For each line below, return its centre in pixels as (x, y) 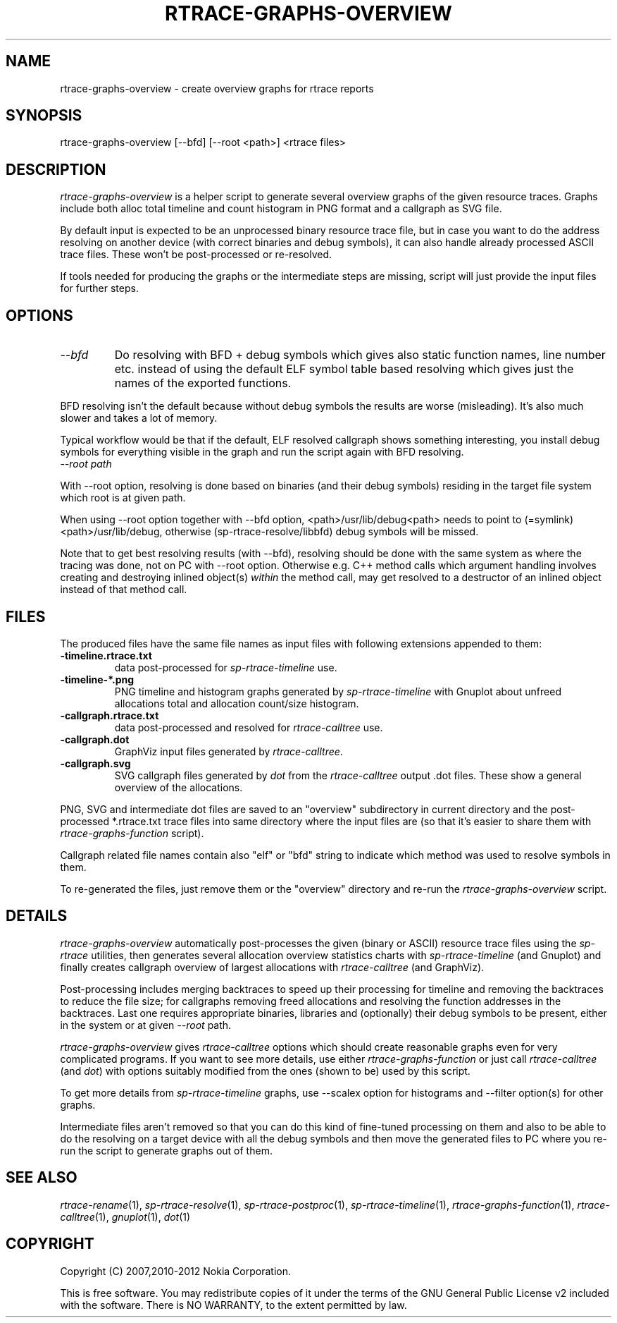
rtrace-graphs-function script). (132, 833)
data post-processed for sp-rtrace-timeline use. (226, 667)
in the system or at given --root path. (146, 1025)
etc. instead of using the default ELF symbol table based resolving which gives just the (344, 369)
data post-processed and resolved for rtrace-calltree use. (249, 727)
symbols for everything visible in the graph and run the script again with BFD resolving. (262, 452)
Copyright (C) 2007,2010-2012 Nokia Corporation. (175, 1271)
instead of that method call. (124, 590)
